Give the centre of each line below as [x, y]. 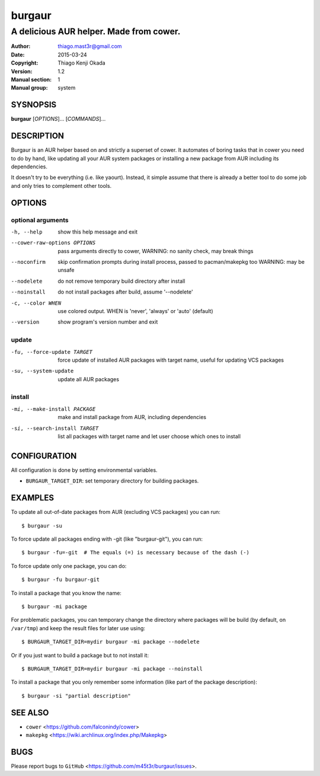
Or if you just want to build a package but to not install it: [80, 655]
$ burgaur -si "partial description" [76, 696]
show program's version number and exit [108, 322]
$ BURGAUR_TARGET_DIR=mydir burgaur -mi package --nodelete [111, 642]
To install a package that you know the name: [66, 593]
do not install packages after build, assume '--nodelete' [126, 292]
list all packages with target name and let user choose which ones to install [149, 436]
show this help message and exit [97, 232]
